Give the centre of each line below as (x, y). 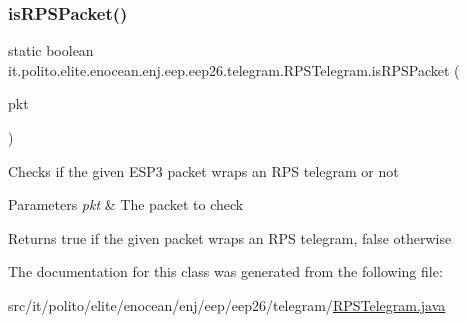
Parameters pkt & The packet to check (126, 204)
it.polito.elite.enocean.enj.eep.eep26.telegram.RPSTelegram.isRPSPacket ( (234, 69)
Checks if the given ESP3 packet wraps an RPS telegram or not (203, 170)
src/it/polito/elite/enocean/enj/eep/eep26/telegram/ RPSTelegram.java (227, 304)
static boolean (51, 50)
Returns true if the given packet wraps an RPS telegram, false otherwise (230, 237)
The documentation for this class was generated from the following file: (225, 271)
